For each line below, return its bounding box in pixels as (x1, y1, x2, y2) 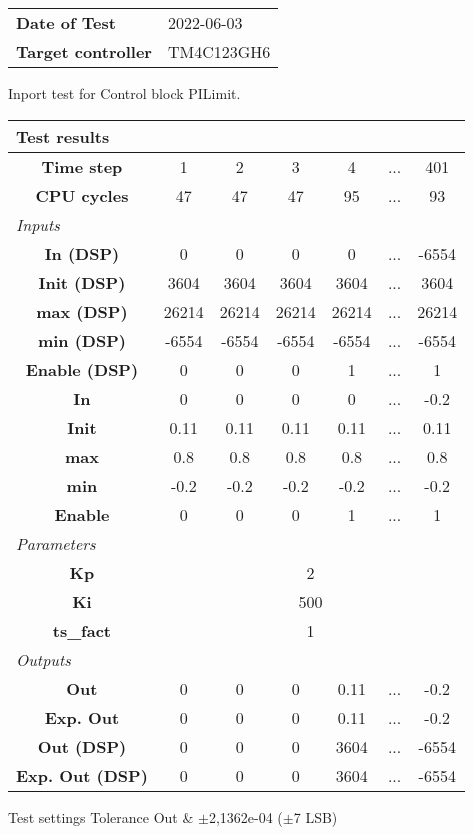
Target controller (16, 40, 152, 63)
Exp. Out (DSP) (16, 763, 148, 787)
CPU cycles (35, 183, 129, 207)
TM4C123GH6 (167, 40, 271, 63)
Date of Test (16, 11, 116, 34)
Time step (41, 154, 123, 178)
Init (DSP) (38, 270, 126, 294)
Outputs (16, 647, 71, 671)
